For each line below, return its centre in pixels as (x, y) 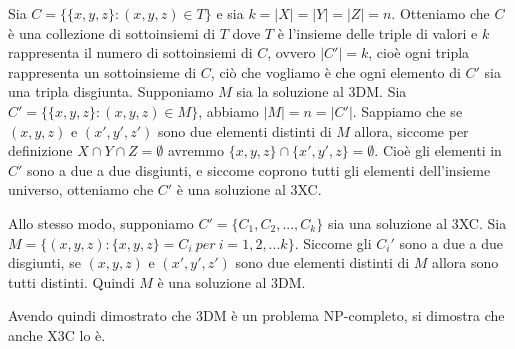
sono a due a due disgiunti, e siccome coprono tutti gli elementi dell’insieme (259, 169)
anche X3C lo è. (57, 334)
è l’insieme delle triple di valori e (377, 32)
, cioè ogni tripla (419, 52)
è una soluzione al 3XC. (249, 189)
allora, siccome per (411, 130)
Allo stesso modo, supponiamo (101, 222)
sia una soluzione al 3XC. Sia (417, 222)
